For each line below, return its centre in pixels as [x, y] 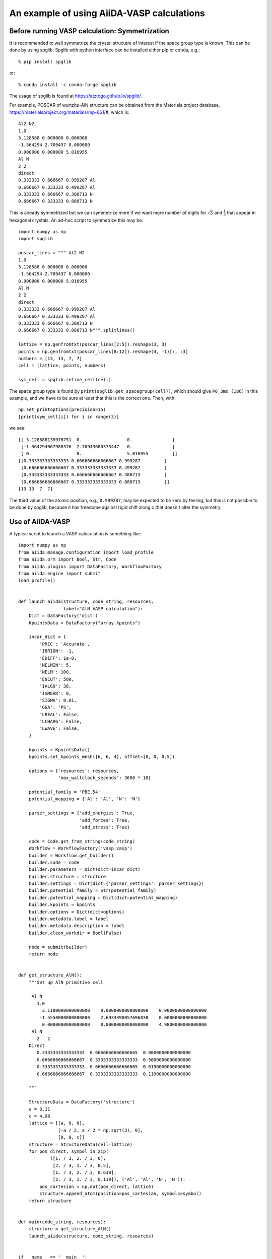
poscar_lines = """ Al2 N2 [52, 253]
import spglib [36, 239]
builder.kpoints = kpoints [62, 905]
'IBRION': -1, [57, 651]
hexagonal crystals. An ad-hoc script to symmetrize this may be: [76, 220]
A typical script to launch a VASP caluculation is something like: [75, 533]
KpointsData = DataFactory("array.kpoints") [84, 623]
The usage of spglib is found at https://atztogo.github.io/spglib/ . [76, 96]
